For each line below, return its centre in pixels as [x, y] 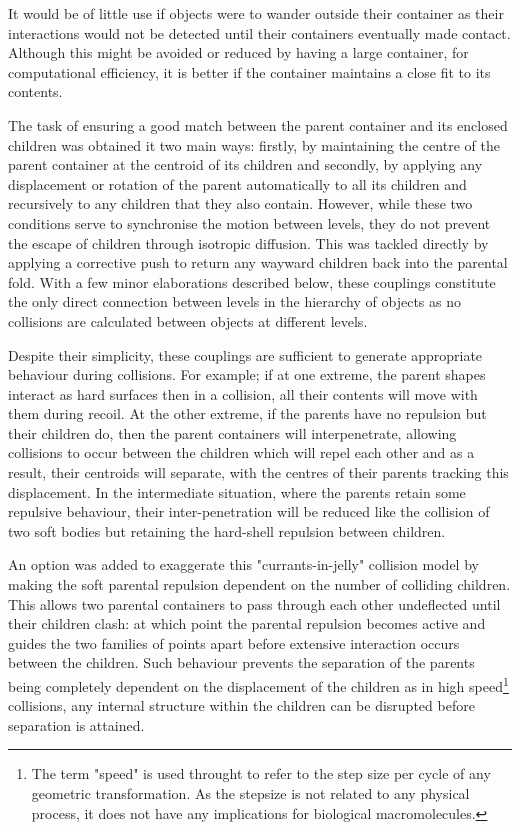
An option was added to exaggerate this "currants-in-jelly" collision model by [243, 564]
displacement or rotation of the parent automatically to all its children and [237, 183]
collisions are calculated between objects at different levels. [188, 320]
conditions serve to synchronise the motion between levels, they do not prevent [249, 222]
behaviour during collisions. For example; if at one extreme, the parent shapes [247, 374]
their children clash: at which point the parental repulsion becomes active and [247, 623]
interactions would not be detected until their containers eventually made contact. [259, 32]
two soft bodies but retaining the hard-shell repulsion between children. [227, 530]
